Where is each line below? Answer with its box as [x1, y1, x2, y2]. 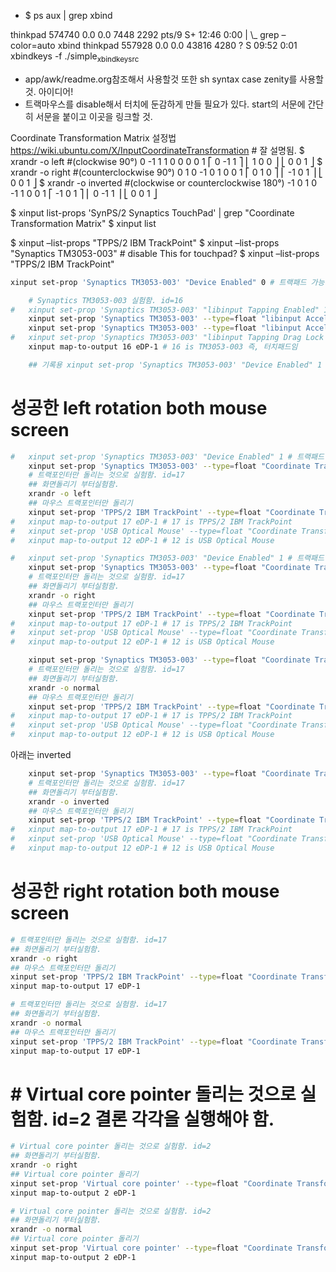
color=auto [10, 40, 56, 51]
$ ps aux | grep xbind [24, 10, 113, 21]
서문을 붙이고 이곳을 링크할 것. [35, 110, 153, 122]
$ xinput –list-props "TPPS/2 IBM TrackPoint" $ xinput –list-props [10, 236, 280, 249]
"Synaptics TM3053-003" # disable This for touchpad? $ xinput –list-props [10, 247, 320, 259]
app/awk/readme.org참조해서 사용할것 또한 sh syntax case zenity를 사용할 [24, 73, 324, 85]
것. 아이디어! [24, 85, 74, 97]
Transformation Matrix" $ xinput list [10, 217, 157, 229]
